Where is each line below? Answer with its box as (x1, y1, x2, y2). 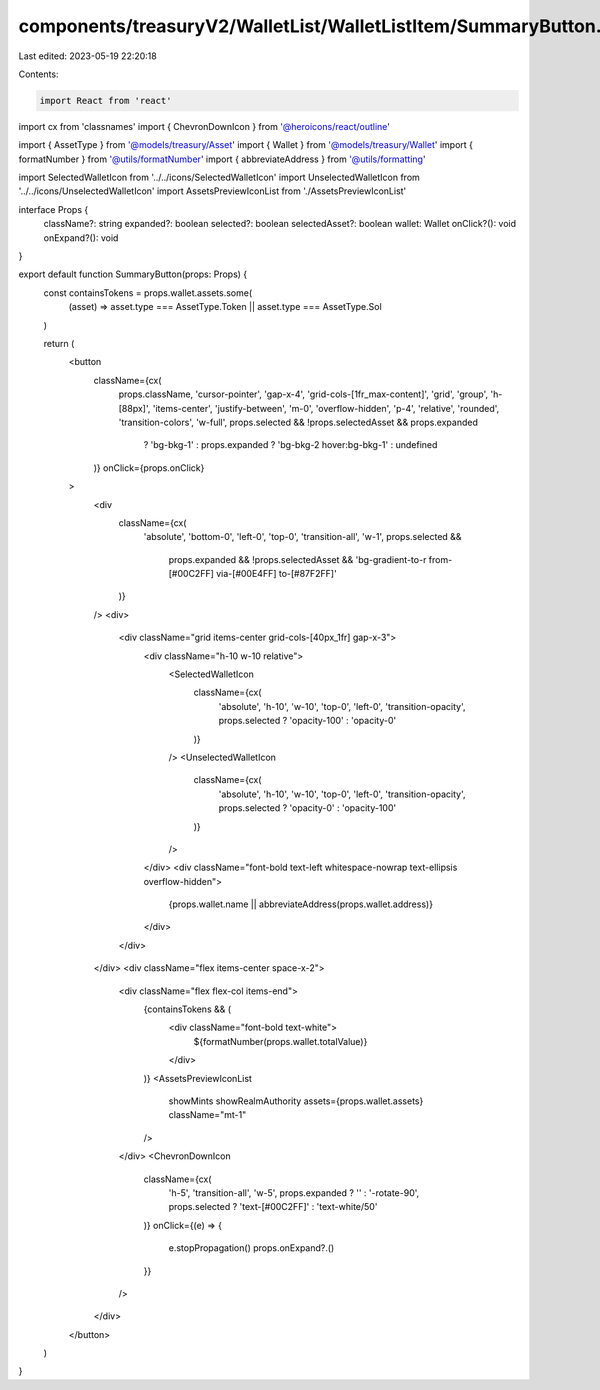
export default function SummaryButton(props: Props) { (18, 268, 248, 280)
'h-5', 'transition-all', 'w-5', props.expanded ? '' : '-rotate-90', (168, 1186, 420, 1199)
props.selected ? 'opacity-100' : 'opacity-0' (218, 715, 397, 727)
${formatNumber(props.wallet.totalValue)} (193, 1035, 368, 1047)
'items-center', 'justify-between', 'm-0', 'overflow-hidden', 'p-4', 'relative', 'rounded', (152, 402, 500, 414)
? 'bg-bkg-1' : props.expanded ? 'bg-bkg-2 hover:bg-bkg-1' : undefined (143, 439, 438, 451)
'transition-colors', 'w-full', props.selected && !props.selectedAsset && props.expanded (118, 416, 479, 428)
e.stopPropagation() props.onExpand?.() (168, 1242, 335, 1254)
